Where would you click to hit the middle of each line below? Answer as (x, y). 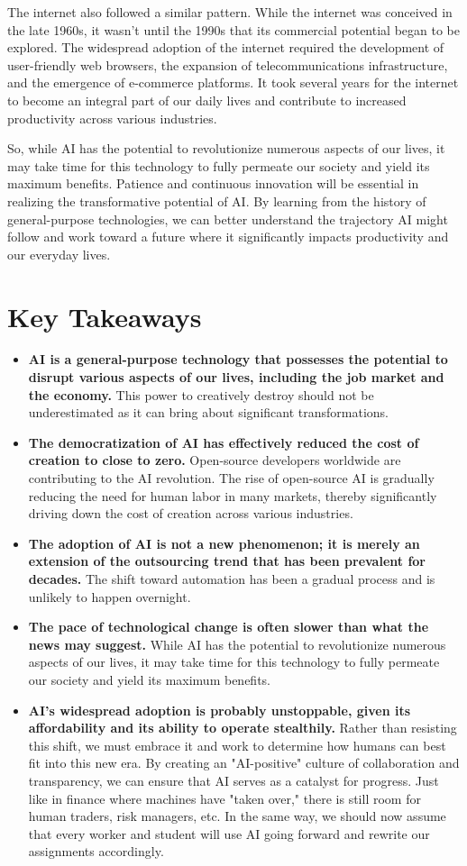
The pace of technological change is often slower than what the (229, 627)
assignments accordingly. (96, 851)
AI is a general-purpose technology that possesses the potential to (238, 359)
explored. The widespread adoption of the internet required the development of (226, 47)
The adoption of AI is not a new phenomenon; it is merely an (224, 543)
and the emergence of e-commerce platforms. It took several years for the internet (233, 82)
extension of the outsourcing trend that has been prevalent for (227, 561)
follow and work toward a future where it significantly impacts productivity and (228, 237)
